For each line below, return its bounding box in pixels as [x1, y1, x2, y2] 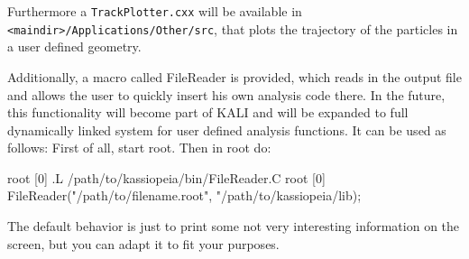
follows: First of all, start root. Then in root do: [7, 138, 271, 157]
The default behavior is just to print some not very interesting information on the [7, 217, 460, 236]
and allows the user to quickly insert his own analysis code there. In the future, [7, 85, 446, 104]
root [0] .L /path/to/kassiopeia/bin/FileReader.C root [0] [7, 168, 326, 187]
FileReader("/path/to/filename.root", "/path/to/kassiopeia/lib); [7, 186, 362, 205]
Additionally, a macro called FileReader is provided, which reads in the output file [7, 67, 462, 86]
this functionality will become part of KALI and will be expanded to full [7, 103, 409, 122]
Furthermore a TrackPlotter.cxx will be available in [7, 2, 302, 20]
